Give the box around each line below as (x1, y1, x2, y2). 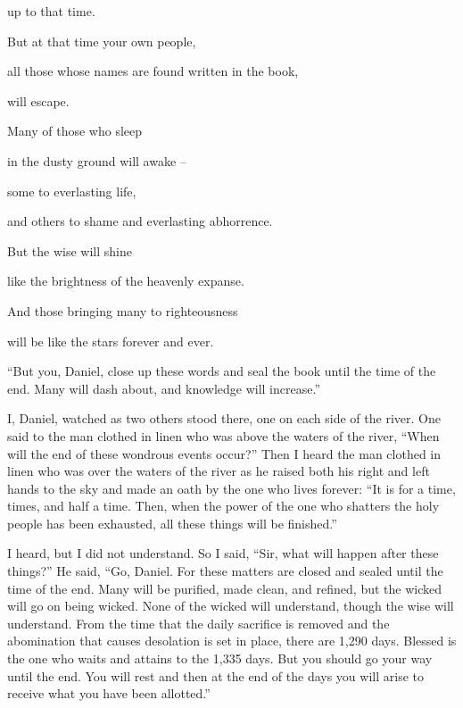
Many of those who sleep (7, 121, 143, 140)
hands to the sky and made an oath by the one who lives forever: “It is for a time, (7, 479, 456, 497)
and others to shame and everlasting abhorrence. (7, 212, 273, 230)
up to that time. (7, 2, 95, 20)
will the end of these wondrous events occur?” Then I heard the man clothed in (7, 444, 442, 462)
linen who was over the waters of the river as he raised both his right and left (7, 462, 430, 480)
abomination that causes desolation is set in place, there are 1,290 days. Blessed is (7, 631, 457, 650)
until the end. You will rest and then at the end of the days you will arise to (7, 666, 424, 685)
